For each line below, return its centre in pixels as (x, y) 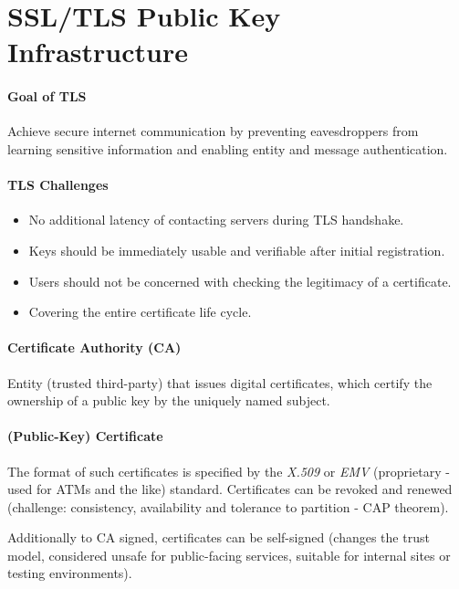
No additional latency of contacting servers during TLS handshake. (216, 220)
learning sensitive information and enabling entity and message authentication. (228, 148)
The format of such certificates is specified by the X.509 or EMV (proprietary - (229, 471)
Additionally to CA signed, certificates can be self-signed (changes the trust (219, 537)
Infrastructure (98, 52)
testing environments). (70, 573)
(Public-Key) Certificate (85, 436)
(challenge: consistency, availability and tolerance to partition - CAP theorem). (228, 506)
